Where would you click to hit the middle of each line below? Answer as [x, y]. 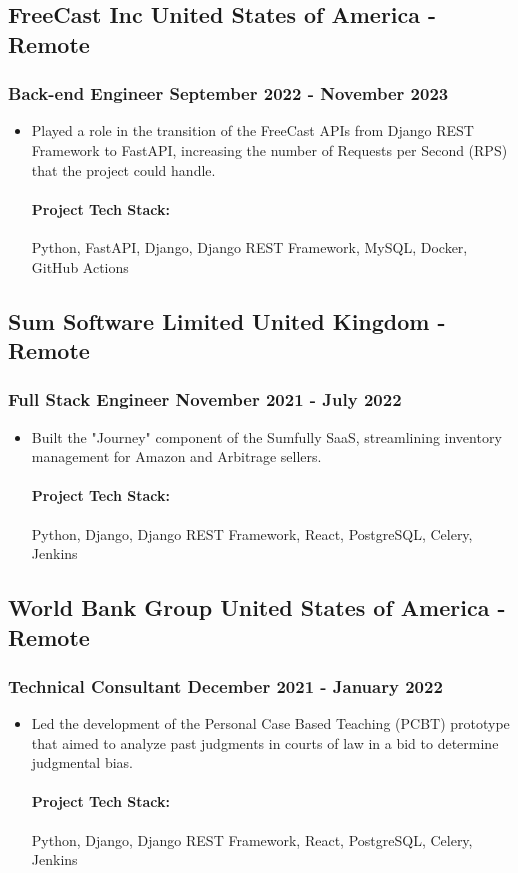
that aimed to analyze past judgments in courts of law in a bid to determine [265, 742]
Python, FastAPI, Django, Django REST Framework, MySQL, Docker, [249, 246]
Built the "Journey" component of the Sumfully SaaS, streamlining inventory [266, 436]
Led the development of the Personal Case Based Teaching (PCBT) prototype [270, 723]
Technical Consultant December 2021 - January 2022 [225, 685]
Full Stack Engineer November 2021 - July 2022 [205, 399]
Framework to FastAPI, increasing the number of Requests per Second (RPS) [269, 149]
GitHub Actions [80, 266]
